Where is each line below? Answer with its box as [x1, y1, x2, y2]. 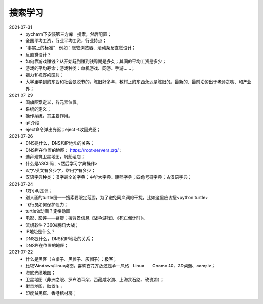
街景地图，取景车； [25, 283, 64, 289]
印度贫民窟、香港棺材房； [25, 290, 77, 296]
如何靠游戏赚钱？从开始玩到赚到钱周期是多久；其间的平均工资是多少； [25, 58, 167, 64]
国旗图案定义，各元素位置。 [25, 99, 81, 105]
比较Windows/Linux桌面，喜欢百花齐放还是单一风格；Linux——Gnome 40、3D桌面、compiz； [25, 263, 216, 269]
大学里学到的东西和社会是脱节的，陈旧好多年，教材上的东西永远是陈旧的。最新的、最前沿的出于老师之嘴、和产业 [25, 78, 252, 85]
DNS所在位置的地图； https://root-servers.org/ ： [25, 147, 124, 153]
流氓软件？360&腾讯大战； [25, 222, 79, 228]
